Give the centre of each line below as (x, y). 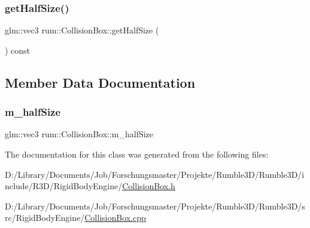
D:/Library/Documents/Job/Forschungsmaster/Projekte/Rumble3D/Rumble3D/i (155, 174)
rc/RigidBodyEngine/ (45, 218)
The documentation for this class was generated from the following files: (137, 154)
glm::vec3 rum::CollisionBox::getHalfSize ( (82, 30)
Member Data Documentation (100, 82)
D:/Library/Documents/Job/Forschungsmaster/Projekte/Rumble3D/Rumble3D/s (155, 206)
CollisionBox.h (149, 186)
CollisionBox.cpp (115, 218)
